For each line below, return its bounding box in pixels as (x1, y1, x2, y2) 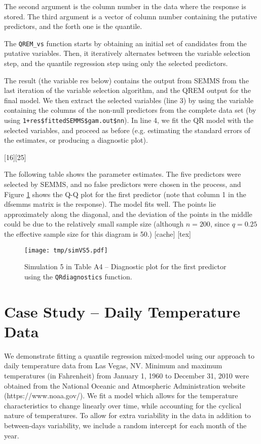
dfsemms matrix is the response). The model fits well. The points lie (4, 199, 216, 209)
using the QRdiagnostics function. (24, 271, 132, 281)
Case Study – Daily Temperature (4, 301, 240, 322)
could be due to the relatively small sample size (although (4, 218, 184, 229)
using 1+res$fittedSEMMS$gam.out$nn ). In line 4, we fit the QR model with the (4, 115, 253, 125)
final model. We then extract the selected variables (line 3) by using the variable (4, 94, 253, 105)
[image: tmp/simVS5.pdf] (24, 246, 108, 254)
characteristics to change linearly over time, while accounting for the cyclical (4, 400, 242, 410)
